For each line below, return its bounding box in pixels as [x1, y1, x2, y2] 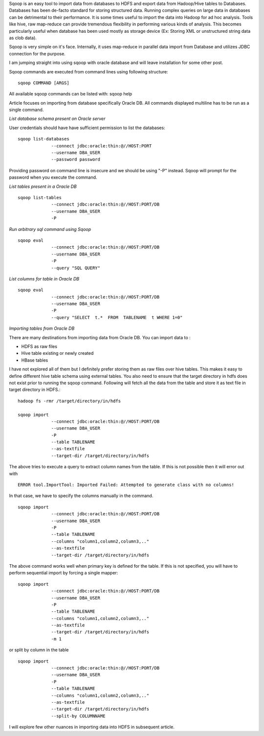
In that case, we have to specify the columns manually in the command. [9, 493, 154, 499]
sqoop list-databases [18, 136, 69, 142]
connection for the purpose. [9, 50, 66, 56]
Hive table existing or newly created [21, 350, 94, 356]
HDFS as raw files [21, 344, 57, 349]
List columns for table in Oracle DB [9, 276, 80, 281]
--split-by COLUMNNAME [51, 713, 106, 719]
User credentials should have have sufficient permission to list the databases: [9, 125, 166, 131]
